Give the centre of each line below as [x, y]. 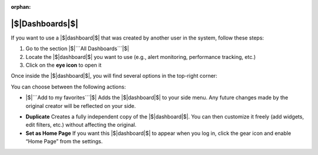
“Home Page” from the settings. [64, 141]
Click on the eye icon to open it [64, 65]
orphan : [21, 7]
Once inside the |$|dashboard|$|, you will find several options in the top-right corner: [114, 76]
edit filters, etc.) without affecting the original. [81, 125]
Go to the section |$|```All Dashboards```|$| [77, 49]
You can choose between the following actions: [68, 87]
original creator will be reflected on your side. [81, 105]
